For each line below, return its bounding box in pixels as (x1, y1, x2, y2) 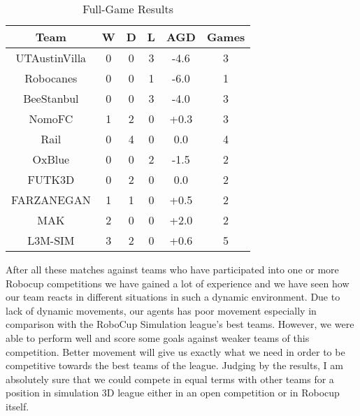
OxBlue (32, 151, 70, 167)
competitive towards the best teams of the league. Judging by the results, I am (6, 358, 343, 373)
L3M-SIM (27, 232, 75, 248)
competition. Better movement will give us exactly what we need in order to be (6, 344, 345, 359)
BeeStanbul (23, 90, 79, 106)
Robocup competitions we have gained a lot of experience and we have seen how (6, 275, 350, 290)
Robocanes (24, 70, 78, 86)
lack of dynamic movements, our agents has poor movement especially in (6, 303, 317, 317)
